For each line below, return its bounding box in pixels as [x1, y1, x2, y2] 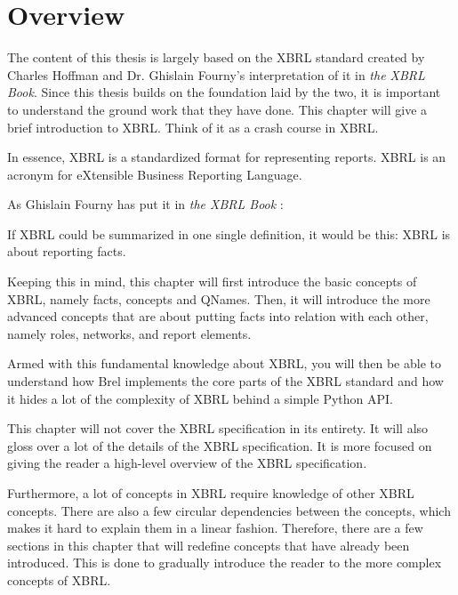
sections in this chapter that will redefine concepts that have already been [7, 535, 410, 554]
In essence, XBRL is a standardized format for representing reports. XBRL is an [7, 148, 446, 166]
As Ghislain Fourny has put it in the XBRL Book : [7, 195, 284, 213]
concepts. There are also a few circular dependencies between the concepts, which [7, 501, 451, 519]
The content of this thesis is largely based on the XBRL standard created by [7, 48, 425, 67]
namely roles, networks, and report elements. [7, 324, 252, 342]
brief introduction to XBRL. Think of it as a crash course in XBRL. [7, 117, 379, 136]
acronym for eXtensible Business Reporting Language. [7, 165, 302, 183]
